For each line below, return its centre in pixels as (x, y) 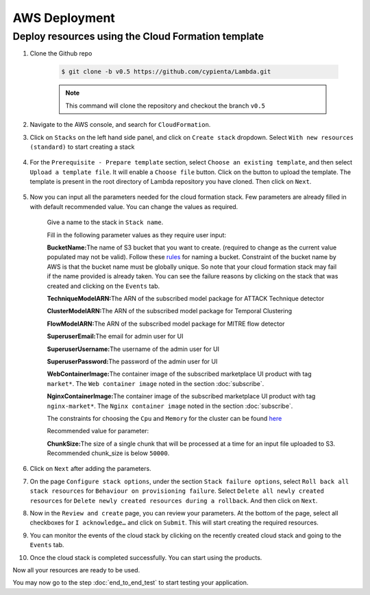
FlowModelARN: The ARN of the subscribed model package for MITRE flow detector (166, 324)
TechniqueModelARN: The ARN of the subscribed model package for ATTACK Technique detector (186, 299)
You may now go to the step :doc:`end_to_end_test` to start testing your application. (131, 583)
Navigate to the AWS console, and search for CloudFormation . (120, 125)
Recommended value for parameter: (98, 431)
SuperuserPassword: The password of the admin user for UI (132, 361)
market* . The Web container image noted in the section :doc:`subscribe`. (156, 383)
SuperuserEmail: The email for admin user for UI (115, 337)
